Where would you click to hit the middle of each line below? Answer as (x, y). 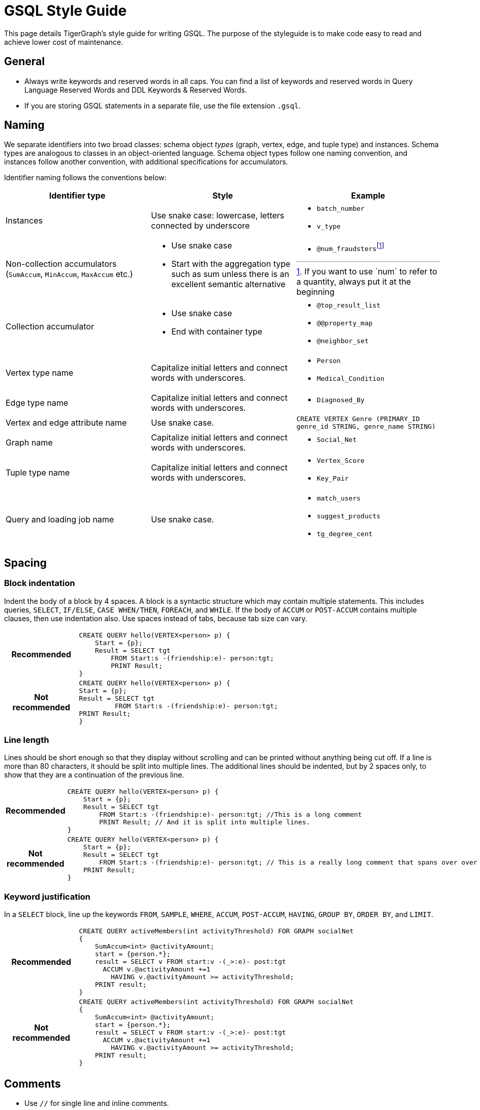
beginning (315, 292)
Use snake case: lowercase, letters (218, 216)
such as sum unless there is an (230, 274)
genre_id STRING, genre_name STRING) (366, 427)
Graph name (29, 443)
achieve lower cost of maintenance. (64, 42)
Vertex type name (40, 373)
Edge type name (37, 403)
